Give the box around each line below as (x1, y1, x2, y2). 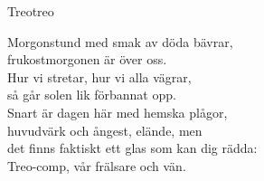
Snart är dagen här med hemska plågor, (7, 102, 228, 121)
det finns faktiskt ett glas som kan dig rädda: (7, 138, 258, 157)
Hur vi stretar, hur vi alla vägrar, (7, 67, 192, 86)
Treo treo (7, 2, 54, 20)
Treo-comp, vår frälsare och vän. (7, 156, 186, 175)
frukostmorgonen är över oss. (7, 50, 167, 69)
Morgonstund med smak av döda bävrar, (7, 32, 233, 51)
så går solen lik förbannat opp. (7, 85, 176, 104)
